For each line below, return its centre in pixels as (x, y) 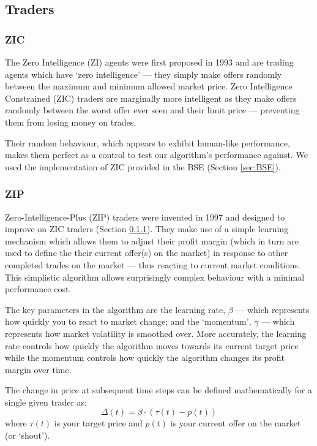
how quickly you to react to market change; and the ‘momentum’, (128, 321)
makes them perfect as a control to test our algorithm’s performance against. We (156, 155)
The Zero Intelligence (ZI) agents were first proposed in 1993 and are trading (149, 62)
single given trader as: (46, 402)
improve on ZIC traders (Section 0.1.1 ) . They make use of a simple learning (147, 229)
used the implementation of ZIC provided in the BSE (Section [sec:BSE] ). (143, 166)
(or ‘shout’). (28, 435)
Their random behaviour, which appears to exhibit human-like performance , (147, 142)
